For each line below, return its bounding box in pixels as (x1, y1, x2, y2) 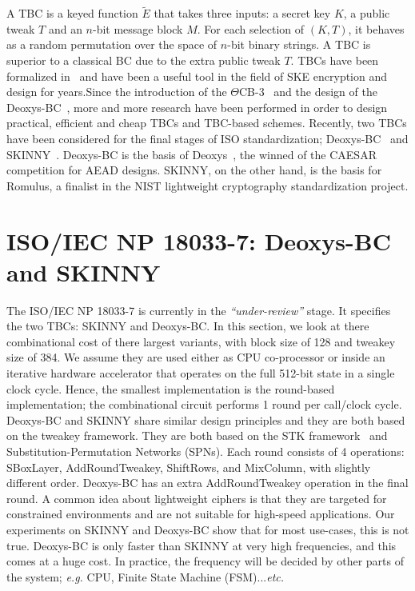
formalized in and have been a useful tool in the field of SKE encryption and (6, 67, 388, 84)
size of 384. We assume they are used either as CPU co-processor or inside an (6, 349, 385, 365)
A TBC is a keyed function (6, 5, 138, 22)
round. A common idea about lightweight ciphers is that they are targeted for (6, 489, 387, 506)
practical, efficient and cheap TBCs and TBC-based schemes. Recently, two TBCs (6, 114, 407, 131)
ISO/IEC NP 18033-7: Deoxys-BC (6, 224, 391, 257)
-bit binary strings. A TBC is (227, 36, 371, 53)
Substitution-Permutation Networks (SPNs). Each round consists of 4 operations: (6, 443, 405, 459)
